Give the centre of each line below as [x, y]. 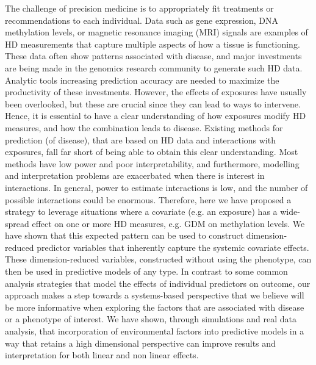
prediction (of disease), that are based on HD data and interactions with [140, 139]
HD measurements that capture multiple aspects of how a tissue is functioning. [153, 44]
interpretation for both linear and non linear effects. [102, 355]
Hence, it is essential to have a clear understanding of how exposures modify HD [156, 116]
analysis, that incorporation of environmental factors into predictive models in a [155, 331]
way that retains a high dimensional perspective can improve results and [140, 343]
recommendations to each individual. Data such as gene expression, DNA [142, 20]
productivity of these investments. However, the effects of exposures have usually [156, 92]
